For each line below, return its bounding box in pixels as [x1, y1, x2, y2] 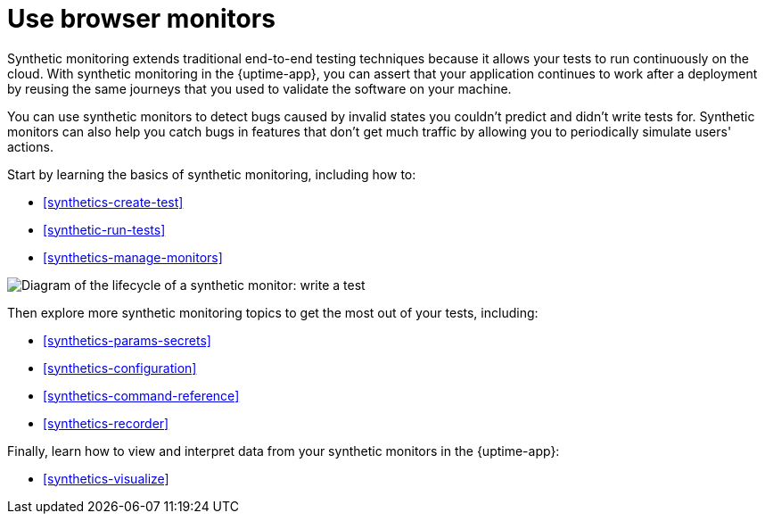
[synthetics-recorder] [43, 415, 169, 431]
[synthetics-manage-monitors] [43, 249, 223, 265]
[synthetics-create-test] [43, 194, 184, 210]
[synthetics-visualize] [43, 470, 169, 486]
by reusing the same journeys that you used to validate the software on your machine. [7, 80, 512, 96]
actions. [7, 138, 53, 154]
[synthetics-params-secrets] [43, 332, 211, 348]
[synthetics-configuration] [43, 360, 197, 376]
